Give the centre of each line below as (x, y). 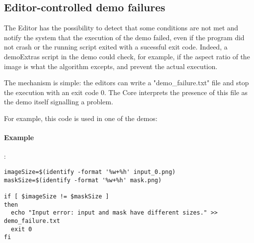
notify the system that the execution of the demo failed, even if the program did (124, 37)
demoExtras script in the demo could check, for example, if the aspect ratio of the (127, 56)
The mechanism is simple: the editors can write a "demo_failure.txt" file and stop (127, 83)
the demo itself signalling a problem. (59, 102)
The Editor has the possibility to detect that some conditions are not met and (121, 28)
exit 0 (22, 229)
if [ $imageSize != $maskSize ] (57, 196)
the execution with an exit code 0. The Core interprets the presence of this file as (126, 92)
